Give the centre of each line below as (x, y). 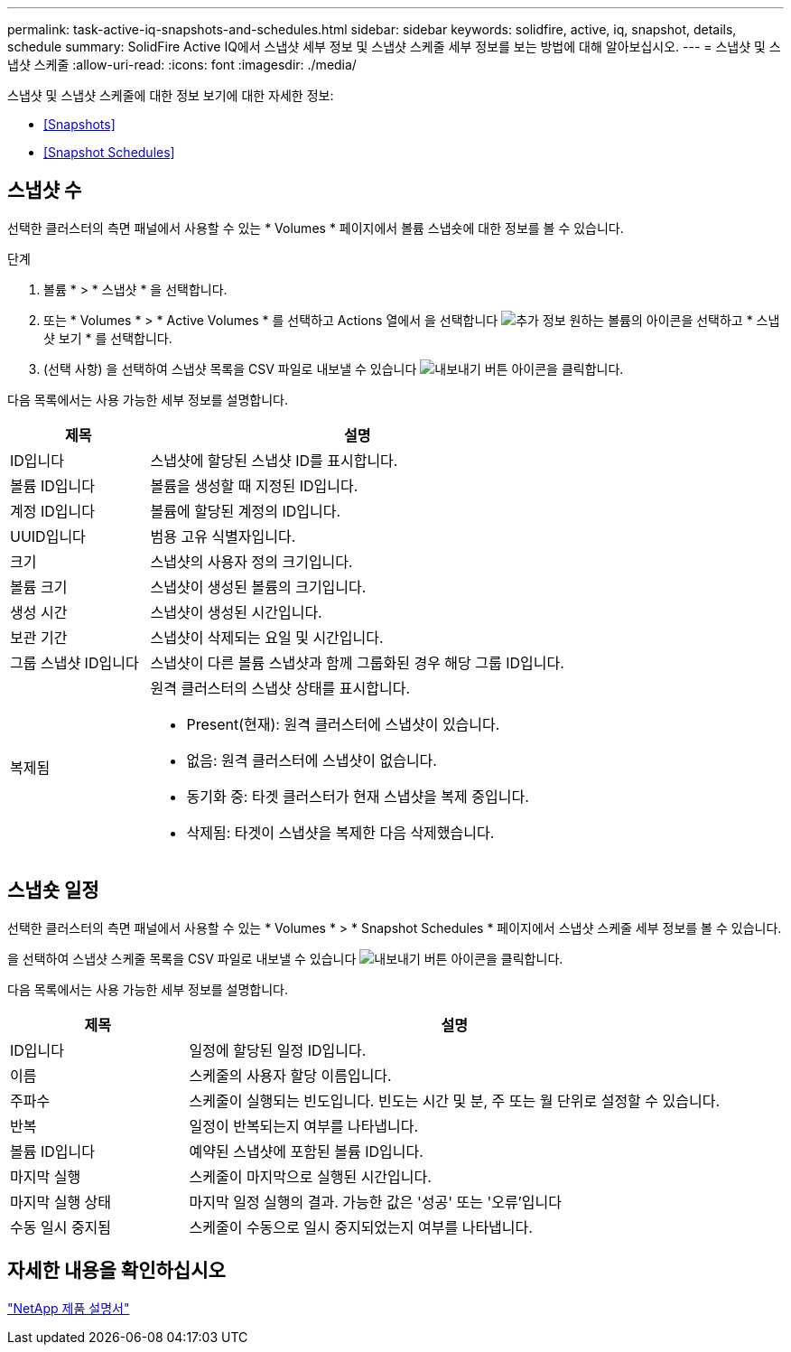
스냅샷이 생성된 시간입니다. (236, 612)
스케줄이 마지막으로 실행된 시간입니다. (310, 1176)
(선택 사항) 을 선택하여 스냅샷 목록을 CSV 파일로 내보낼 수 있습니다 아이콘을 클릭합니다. (334, 368)
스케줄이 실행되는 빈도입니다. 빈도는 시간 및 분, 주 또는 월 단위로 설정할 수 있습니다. (455, 1100)
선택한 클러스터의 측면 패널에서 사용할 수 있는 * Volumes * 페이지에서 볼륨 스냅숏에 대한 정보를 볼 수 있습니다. (316, 228)
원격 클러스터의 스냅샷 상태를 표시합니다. (280, 688)
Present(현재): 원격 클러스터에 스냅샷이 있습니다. (343, 724)
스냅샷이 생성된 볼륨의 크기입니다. (258, 587)
